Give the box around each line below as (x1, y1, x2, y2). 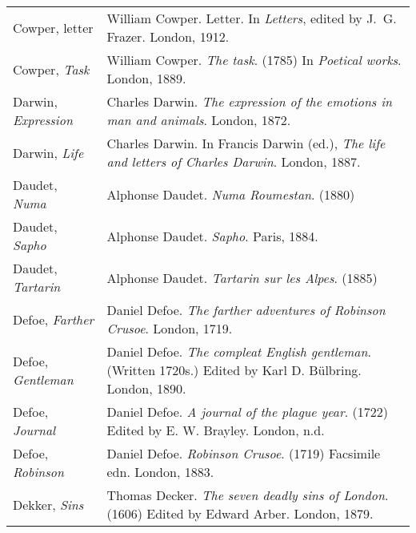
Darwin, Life (13, 143, 84, 162)
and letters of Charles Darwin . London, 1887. (106, 152, 361, 171)
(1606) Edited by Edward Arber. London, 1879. (106, 504, 374, 523)
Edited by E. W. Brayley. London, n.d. (106, 421, 325, 439)
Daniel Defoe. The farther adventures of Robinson (106, 301, 386, 319)
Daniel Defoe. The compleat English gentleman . (106, 342, 371, 361)
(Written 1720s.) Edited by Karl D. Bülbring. (106, 361, 362, 379)
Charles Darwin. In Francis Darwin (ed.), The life (106, 134, 386, 152)
